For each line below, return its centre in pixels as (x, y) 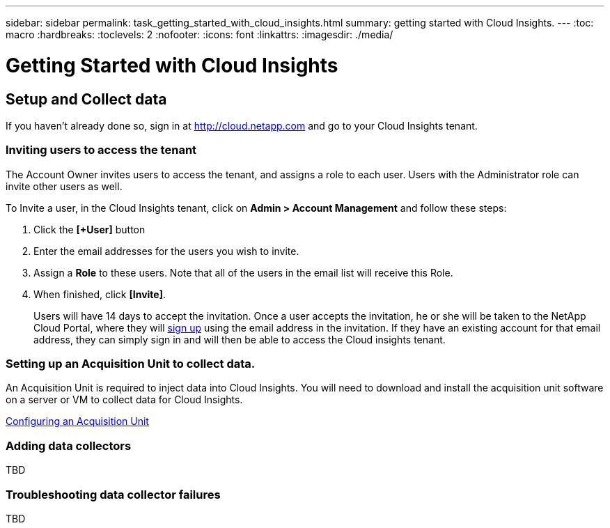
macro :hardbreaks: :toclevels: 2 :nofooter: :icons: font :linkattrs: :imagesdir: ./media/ (200, 34)
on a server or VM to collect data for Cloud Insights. (124, 400)
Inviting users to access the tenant (101, 150)
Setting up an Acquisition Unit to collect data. (131, 364)
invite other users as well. (64, 186)
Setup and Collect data (86, 99)
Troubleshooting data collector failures (113, 494)
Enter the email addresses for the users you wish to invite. (166, 251)
